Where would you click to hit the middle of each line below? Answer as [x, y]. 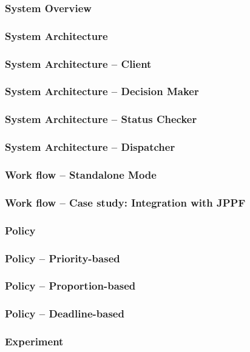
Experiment [34, 341]
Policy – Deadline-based [65, 314]
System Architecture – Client [78, 63]
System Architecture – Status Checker [101, 119]
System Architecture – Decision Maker [102, 91]
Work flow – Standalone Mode [81, 174]
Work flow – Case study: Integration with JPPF [125, 202]
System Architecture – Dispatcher [90, 147]
